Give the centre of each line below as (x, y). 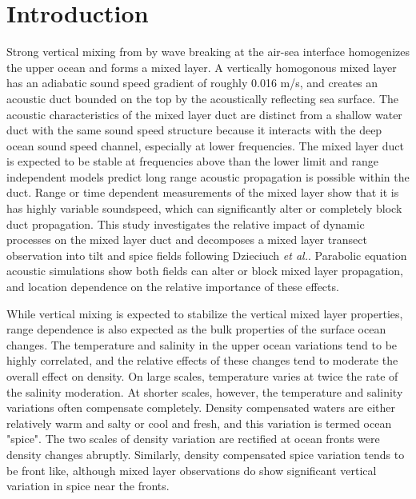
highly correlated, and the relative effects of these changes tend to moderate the (202, 360)
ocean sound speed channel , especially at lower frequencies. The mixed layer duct (206, 145)
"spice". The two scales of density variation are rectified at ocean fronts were (193, 439)
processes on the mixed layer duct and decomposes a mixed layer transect (187, 240)
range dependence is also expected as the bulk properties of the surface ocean (196, 329)
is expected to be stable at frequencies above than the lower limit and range (193, 161)
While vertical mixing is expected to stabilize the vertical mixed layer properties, (205, 313)
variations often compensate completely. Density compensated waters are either (201, 407)
